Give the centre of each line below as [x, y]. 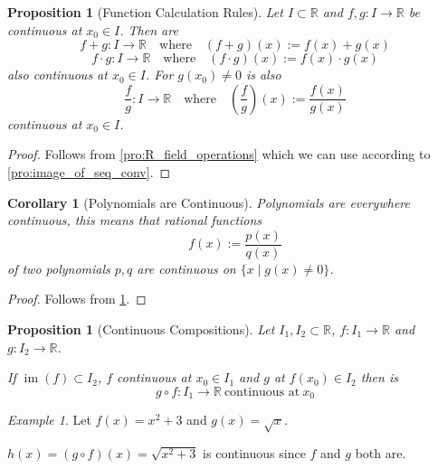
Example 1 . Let [49, 420]
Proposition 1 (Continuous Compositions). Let [141, 329]
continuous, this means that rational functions [135, 220]
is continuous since [254, 453]
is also [263, 75]
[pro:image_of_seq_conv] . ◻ [89, 171]
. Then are [149, 29]
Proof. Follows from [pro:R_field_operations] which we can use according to [219, 154]
